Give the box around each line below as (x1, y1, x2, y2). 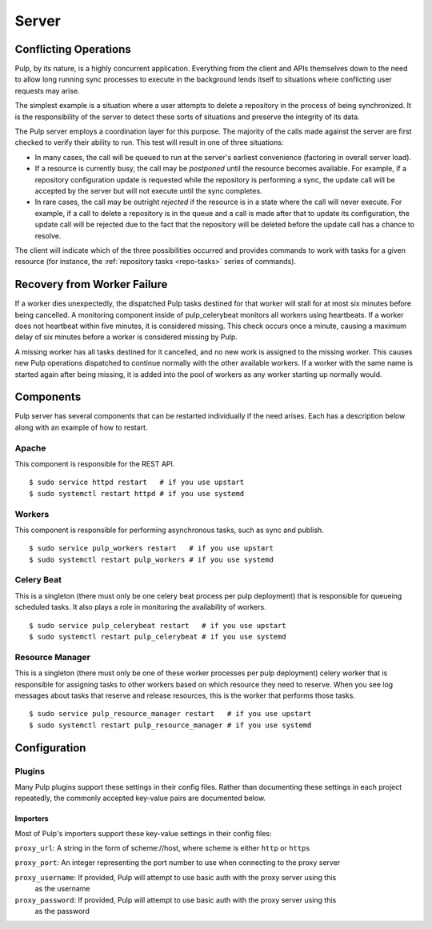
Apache (14, 442, 46, 454)
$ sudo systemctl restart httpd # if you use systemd (29, 489, 244, 498)
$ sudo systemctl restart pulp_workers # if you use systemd (29, 555, 274, 564)
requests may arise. (14, 86, 80, 95)
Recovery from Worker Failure (14, 278, 168, 291)
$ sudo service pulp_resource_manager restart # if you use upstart (29, 709, 312, 719)
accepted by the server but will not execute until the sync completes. (34, 186, 263, 195)
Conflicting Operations (14, 42, 131, 56)
